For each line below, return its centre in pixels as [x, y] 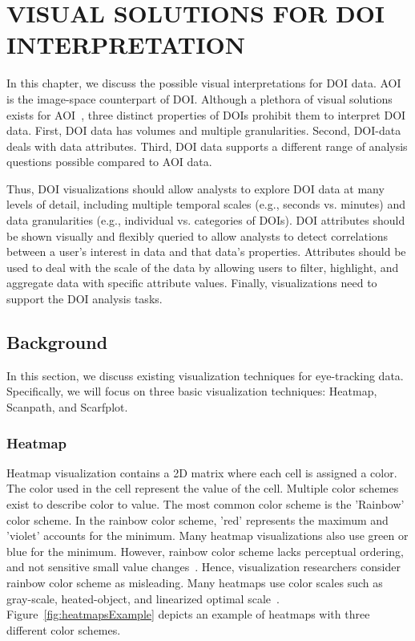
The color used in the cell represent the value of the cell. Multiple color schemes [203, 488]
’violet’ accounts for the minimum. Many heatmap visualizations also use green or [207, 536]
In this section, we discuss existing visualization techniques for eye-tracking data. [205, 375]
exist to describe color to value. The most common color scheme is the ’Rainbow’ [205, 504]
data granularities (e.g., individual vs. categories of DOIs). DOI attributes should [206, 220]
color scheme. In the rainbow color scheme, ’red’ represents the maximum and [197, 519]
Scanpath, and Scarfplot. [67, 407]
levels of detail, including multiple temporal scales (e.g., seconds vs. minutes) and [206, 204]
